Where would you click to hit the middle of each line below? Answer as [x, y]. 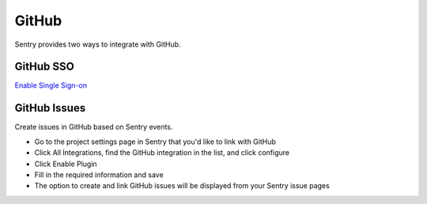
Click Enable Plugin [66, 164]
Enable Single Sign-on [51, 85]
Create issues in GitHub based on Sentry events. [94, 127]
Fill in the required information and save [99, 175]
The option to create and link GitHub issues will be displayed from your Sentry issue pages [182, 186]
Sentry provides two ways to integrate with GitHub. [98, 44]
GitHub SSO [44, 67]
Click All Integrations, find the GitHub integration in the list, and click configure [162, 153]
